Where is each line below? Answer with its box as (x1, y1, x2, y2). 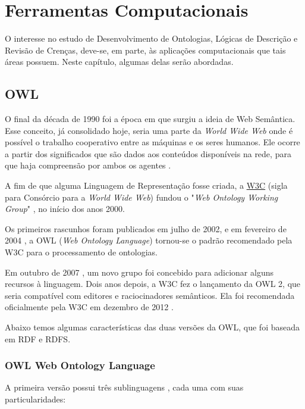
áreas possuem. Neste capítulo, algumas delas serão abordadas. (5, 55, 234, 68)
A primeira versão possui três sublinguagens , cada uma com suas (5, 381, 244, 394)
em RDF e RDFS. (5, 332, 71, 345)
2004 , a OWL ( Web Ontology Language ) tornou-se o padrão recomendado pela (5, 234, 293, 246)
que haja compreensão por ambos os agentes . (5, 159, 171, 171)
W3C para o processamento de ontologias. (5, 246, 158, 258)
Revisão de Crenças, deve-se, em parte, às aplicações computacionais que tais (5, 43, 286, 56)
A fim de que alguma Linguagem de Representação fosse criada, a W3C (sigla (5, 179, 288, 192)
